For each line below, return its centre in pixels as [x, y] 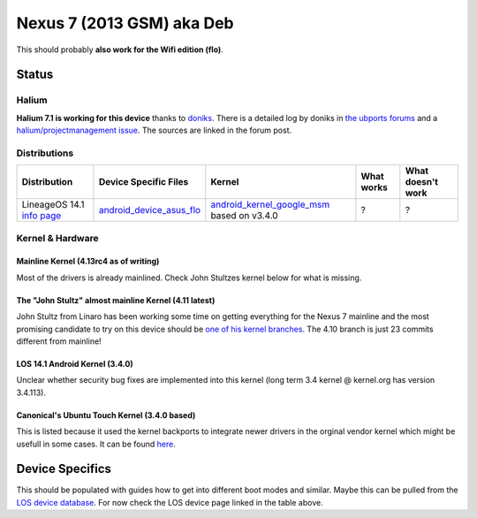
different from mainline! [59, 341]
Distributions [45, 153]
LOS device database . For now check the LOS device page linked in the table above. [170, 502]
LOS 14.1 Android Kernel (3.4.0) [75, 363]
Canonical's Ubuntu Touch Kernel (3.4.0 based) [106, 415]
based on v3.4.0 [244, 216]
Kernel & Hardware [57, 238]
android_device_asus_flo [150, 210]
